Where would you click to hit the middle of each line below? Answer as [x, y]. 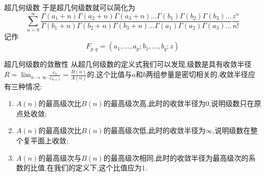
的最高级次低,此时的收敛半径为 [154, 130]
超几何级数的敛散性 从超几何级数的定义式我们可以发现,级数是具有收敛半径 [128, 64]
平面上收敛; [49, 140]
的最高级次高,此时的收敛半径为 [154, 103]
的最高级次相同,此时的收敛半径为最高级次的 [176, 157]
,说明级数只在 [232, 103]
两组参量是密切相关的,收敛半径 [197, 74]
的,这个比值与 [110, 74]
